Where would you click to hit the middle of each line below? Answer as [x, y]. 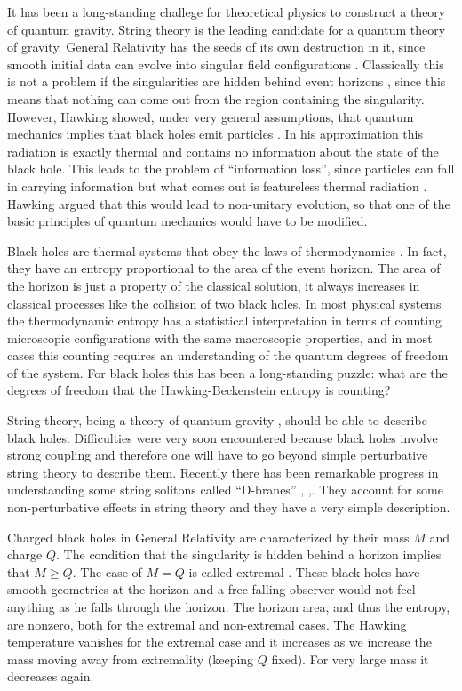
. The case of [107, 571]
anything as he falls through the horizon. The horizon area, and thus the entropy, [229, 607]
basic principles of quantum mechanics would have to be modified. [187, 221]
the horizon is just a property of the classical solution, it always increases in [214, 285]
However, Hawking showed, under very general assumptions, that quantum [211, 116]
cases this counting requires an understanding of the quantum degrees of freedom [228, 355]
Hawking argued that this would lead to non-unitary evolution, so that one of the [229, 203]
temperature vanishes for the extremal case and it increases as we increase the [219, 642]
